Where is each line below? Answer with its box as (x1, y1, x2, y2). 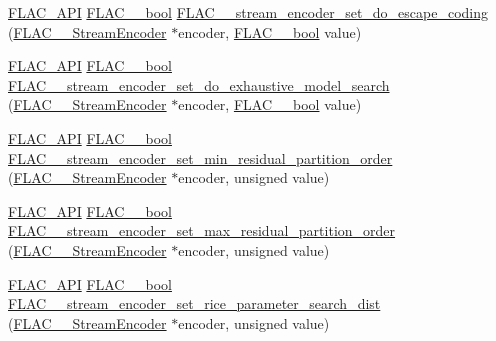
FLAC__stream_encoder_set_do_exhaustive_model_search (8, 74, 390, 95)
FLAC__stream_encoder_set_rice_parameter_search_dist (8, 293, 381, 314)
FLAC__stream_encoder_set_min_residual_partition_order (8, 147, 393, 168)
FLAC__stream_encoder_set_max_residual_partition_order (8, 220, 396, 241)
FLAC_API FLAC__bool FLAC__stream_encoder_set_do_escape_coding (8, 2, 489, 22)
